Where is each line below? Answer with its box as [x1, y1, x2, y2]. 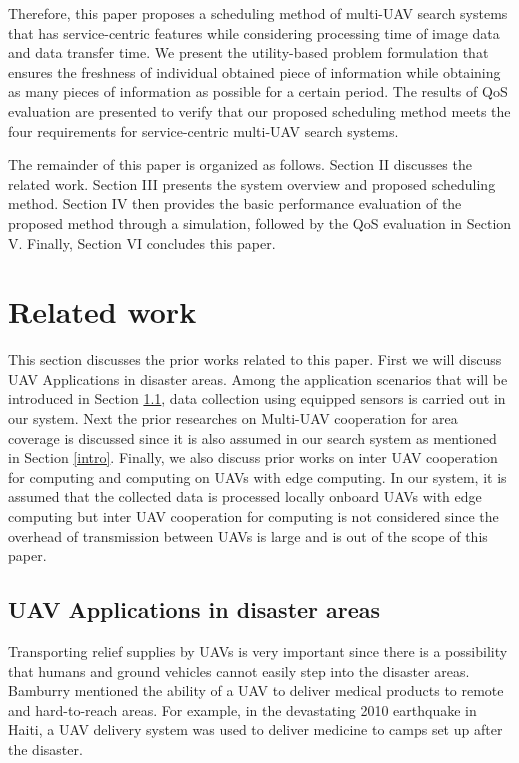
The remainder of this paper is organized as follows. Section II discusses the [8, 154, 472, 175]
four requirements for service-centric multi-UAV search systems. [8, 120, 399, 141]
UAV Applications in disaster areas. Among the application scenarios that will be [8, 368, 508, 389]
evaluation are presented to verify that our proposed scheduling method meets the [8, 100, 511, 121]
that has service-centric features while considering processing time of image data [8, 22, 500, 43]
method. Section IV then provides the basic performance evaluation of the [8, 193, 462, 214]
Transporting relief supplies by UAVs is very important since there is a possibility [8, 640, 508, 661]
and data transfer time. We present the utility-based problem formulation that [8, 42, 489, 63]
